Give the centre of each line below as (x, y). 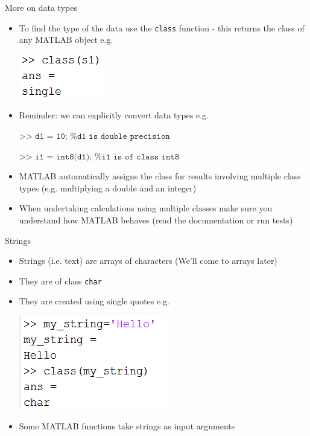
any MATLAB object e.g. (66, 40)
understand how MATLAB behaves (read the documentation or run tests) (156, 220)
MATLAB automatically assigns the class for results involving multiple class (160, 176)
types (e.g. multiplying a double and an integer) (108, 188)
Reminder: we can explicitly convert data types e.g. (114, 115)
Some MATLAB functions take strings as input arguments (127, 425)
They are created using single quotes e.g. (94, 301)
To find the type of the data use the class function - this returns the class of (162, 27)
